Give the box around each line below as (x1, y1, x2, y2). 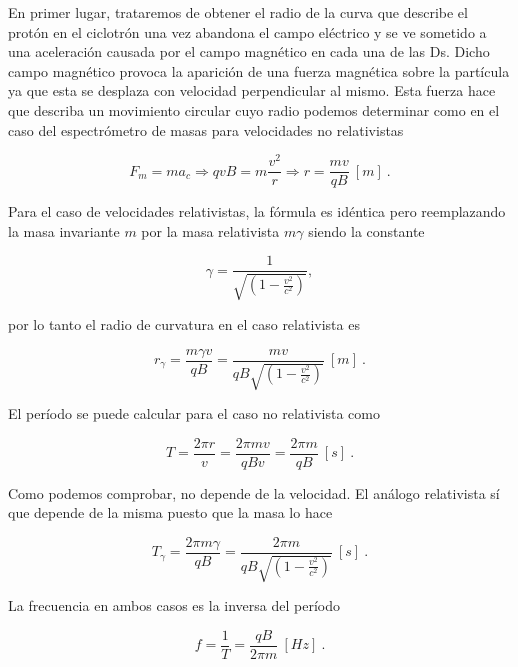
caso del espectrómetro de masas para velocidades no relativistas (8, 119, 404, 140)
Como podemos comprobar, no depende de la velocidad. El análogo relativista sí (8, 482, 500, 503)
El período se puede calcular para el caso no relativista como (8, 402, 380, 423)
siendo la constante (308, 220, 425, 241)
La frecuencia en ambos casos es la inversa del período (8, 595, 340, 616)
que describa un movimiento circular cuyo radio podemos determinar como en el (8, 99, 500, 120)
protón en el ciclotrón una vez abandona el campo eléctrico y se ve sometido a (8, 21, 487, 42)
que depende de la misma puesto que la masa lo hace (8, 502, 333, 523)
